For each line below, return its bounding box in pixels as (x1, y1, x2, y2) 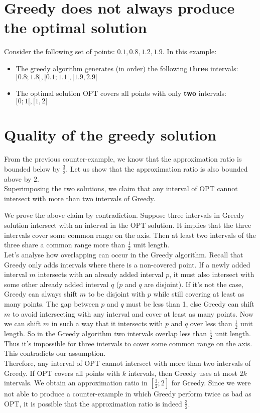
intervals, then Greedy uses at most (128, 367, 237, 378)
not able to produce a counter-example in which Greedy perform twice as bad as (4, 388, 251, 399)
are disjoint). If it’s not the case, (144, 279, 243, 289)
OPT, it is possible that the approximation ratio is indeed (4, 398, 182, 408)
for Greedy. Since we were (171, 377, 251, 388)
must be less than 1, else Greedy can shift (126, 299, 254, 309)
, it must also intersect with (169, 269, 254, 280)
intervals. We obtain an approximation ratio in (4, 377, 148, 388)
